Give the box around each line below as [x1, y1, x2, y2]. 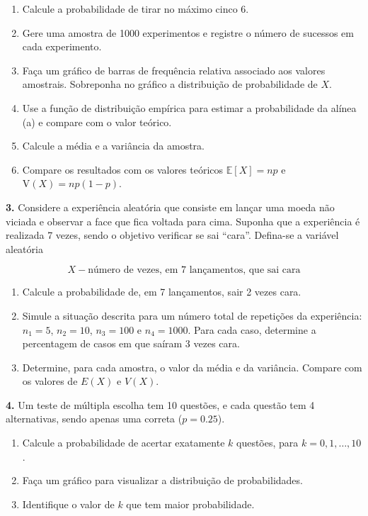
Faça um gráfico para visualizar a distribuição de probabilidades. [22, 473, 303, 488]
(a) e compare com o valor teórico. [22, 114, 172, 129]
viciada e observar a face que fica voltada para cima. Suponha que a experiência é [6, 213, 360, 228]
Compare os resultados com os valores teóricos [22, 162, 224, 176]
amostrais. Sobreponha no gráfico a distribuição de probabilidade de [22, 77, 318, 91]
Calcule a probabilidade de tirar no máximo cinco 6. [22, 1, 249, 16]
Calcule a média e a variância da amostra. [22, 138, 205, 153]
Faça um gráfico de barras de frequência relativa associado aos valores [22, 62, 326, 77]
